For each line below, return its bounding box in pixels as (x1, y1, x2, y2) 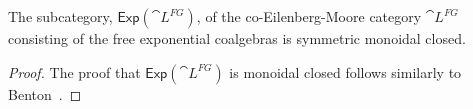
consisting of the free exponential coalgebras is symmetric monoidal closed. (8, 28, 466, 48)
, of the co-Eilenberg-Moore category (196, 6, 422, 26)
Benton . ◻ (8, 83, 82, 104)
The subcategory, (8, 6, 113, 26)
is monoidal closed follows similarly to (229, 61, 462, 82)
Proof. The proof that (8, 61, 141, 82)
